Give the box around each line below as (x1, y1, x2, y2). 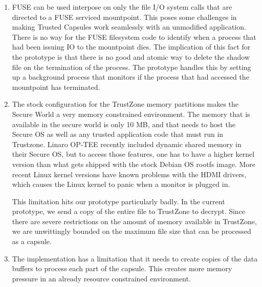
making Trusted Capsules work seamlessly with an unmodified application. (12, 21, 246, 32)
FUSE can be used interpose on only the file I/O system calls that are (12, 2, 232, 12)
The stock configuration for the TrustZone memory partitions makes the (12, 99, 239, 109)
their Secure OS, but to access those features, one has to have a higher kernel (12, 149, 255, 159)
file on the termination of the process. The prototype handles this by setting (12, 61, 251, 72)
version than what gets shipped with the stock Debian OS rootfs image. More (12, 158, 255, 169)
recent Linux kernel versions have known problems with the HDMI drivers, (12, 169, 247, 179)
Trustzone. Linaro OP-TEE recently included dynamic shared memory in (12, 138, 242, 149)
